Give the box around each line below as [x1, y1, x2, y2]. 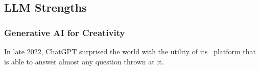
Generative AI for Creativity [4, 26, 125, 39]
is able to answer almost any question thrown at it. [4, 56, 164, 66]
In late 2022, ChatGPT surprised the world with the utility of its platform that [4, 46, 256, 56]
